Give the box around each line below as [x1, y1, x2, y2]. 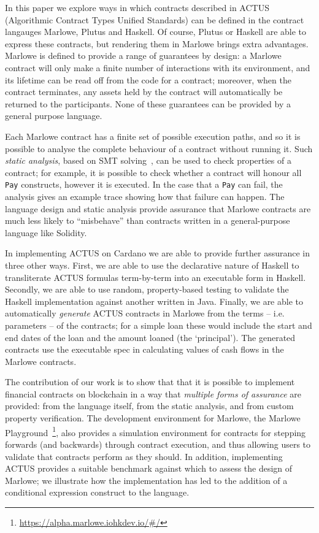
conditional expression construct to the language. [5, 486, 190, 499]
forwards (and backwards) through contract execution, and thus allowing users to [5, 437, 311, 450]
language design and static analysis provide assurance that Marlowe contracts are [5, 202, 311, 215]
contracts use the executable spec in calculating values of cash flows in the [5, 343, 284, 356]
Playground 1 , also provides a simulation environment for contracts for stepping [5, 424, 306, 439]
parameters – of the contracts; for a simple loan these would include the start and [5, 318, 312, 331]
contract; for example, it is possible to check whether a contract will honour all [5, 166, 302, 178]
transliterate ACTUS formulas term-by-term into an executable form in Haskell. [5, 270, 306, 283]
